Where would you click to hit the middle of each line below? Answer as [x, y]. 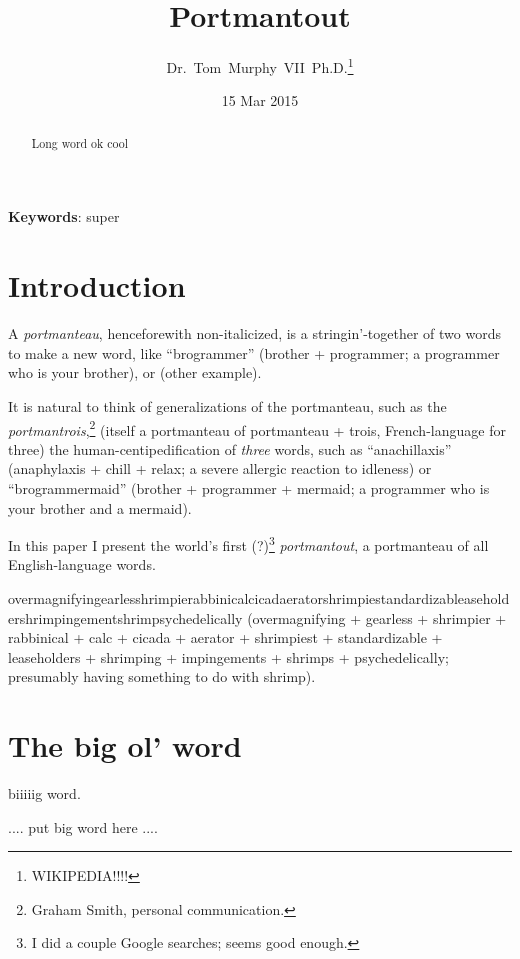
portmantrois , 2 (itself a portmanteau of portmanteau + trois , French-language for [257, 428]
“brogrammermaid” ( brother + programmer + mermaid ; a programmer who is [249, 487]
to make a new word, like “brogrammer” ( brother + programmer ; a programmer [254, 352]
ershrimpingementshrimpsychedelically [125, 617]
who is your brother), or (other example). [135, 372]
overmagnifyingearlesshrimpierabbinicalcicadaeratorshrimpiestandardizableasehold [259, 597]
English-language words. [82, 564]
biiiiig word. [44, 793]
